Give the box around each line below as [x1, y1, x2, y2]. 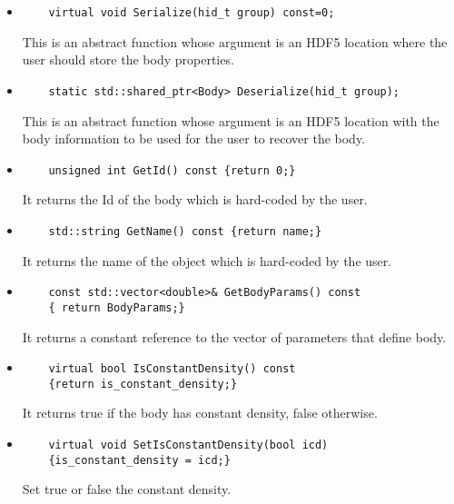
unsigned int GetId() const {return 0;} [48, 163, 296, 177]
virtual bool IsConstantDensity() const [48, 362, 296, 376]
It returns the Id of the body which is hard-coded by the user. [22, 190, 368, 209]
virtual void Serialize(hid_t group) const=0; [48, 6, 335, 19]
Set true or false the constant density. [22, 479, 232, 499]
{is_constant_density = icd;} [48, 453, 231, 467]
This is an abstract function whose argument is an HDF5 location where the [22, 32, 448, 51]
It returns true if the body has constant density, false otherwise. [22, 403, 378, 422]
